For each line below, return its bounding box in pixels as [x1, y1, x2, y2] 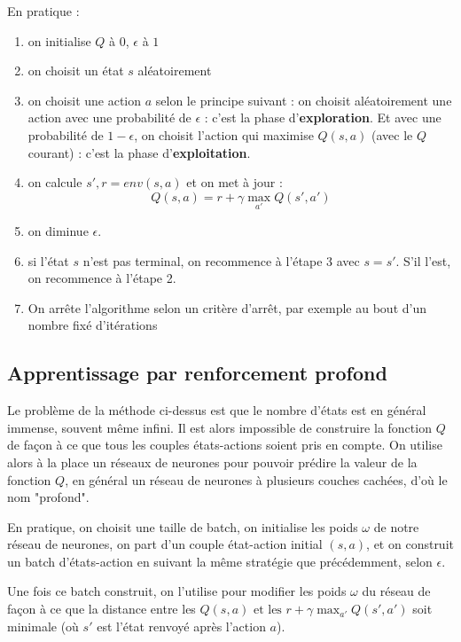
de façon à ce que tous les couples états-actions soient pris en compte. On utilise [7, 435, 442, 454]
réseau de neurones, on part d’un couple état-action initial [7, 535, 323, 553]
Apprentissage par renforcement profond [7, 359, 387, 387]
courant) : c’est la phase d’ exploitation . [27, 143, 251, 161]
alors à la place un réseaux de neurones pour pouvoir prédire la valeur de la [7, 452, 418, 471]
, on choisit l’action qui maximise [134, 125, 314, 144]
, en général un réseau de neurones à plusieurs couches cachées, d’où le [65, 470, 448, 489]
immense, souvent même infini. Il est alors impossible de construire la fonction [7, 418, 432, 436]
